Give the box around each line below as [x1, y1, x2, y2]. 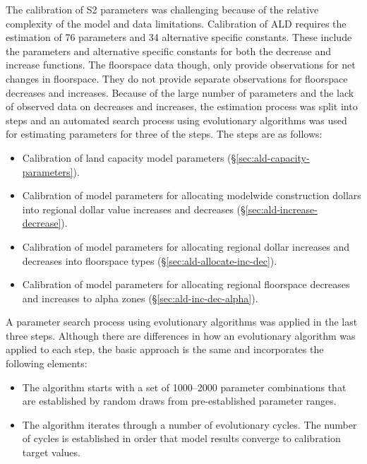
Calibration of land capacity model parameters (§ [22, 150, 236, 165]
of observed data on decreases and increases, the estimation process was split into [6, 99, 358, 114]
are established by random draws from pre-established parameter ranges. [22, 393, 337, 408]
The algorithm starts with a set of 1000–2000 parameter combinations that [22, 379, 347, 394]
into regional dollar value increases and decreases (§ [22, 201, 246, 216]
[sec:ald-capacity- [236, 150, 310, 165]
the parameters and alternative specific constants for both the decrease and [6, 43, 332, 58]
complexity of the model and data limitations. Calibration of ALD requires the [6, 16, 347, 30]
